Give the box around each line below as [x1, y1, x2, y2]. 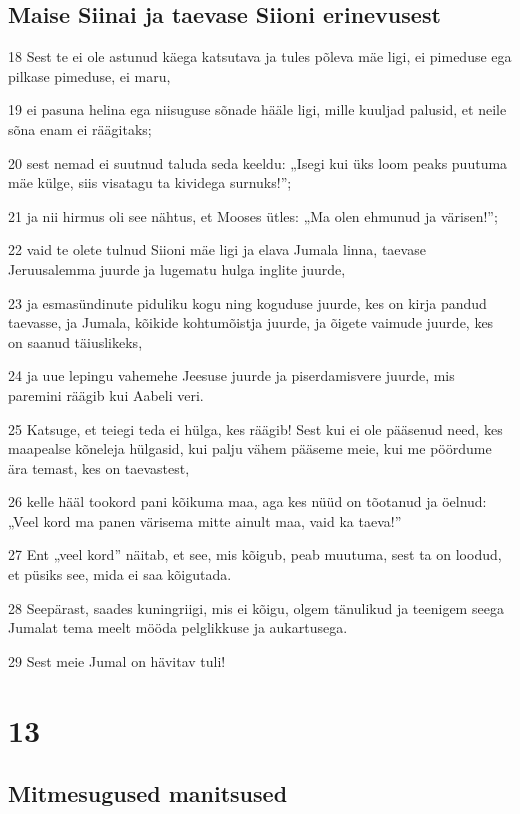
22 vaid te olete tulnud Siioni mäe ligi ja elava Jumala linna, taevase [8, 239, 426, 260]
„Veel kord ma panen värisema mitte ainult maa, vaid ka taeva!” [8, 510, 402, 531]
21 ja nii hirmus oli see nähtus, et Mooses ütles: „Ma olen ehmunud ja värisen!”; [8, 205, 498, 226]
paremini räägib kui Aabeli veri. [8, 384, 204, 405]
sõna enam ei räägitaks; [8, 118, 152, 139]
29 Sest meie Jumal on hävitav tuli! [8, 650, 226, 671]
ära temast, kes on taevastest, [8, 457, 190, 478]
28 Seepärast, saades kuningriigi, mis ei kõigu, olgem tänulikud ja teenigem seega [8, 597, 504, 618]
